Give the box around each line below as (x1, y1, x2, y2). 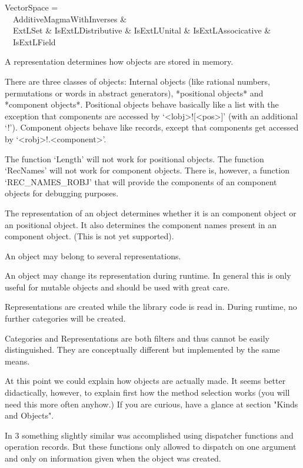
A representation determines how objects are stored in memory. (5, 55, 234, 68)
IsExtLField (12, 35, 56, 48)
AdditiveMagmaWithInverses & (12, 12, 127, 25)
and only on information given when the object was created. (5, 452, 221, 464)
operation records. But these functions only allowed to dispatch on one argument (5, 440, 297, 453)
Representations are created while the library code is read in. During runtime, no (5, 300, 297, 313)
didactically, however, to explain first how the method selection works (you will (5, 386, 290, 399)
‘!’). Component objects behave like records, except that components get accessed (5, 121, 299, 133)
